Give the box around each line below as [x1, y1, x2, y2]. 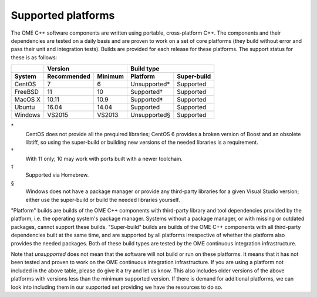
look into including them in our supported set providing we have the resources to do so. [11, 283, 222, 291]
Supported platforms [11, 9, 115, 22]
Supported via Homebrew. [25, 171, 89, 178]
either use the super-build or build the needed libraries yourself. [25, 196, 180, 203]
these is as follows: [11, 53, 58, 61]
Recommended [47, 72, 91, 80]
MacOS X [14, 96, 41, 104]
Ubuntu [14, 103, 35, 112]
